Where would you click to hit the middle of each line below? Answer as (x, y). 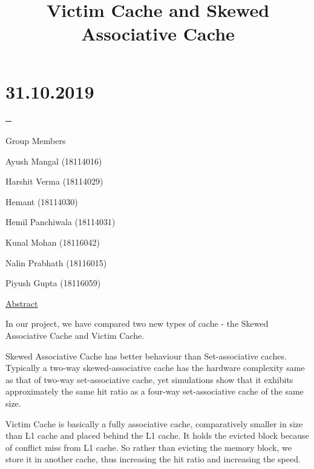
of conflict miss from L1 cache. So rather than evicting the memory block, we (149, 447)
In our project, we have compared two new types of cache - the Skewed (137, 323)
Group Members (36, 141)
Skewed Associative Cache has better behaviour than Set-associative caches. (146, 356)
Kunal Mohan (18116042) (53, 242)
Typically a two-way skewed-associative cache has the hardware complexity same (155, 368)
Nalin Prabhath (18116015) (56, 262)
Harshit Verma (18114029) (54, 181)
